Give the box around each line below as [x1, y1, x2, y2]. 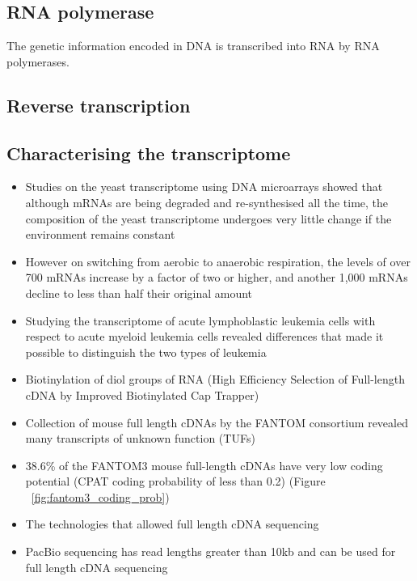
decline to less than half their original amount [25, 284, 253, 301]
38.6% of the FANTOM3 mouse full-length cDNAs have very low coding [25, 456, 383, 473]
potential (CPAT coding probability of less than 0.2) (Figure [25, 473, 326, 490]
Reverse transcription [6, 92, 191, 117]
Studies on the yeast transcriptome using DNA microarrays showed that [25, 178, 383, 195]
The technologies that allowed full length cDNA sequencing [25, 515, 319, 532]
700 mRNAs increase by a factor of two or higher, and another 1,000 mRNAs [25, 269, 408, 286]
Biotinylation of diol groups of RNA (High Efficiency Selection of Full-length [25, 371, 405, 388]
